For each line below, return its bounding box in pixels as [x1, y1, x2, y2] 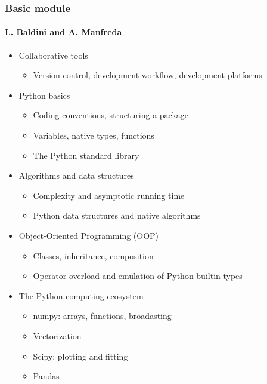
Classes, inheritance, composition [33, 249, 154, 262]
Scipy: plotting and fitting [33, 349, 128, 362]
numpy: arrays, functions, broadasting [33, 309, 172, 322]
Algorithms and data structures [18, 169, 134, 182]
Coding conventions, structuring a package [33, 109, 189, 121]
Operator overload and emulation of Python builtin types [33, 269, 243, 282]
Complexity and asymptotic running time [33, 189, 185, 201]
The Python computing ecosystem [18, 289, 144, 302]
